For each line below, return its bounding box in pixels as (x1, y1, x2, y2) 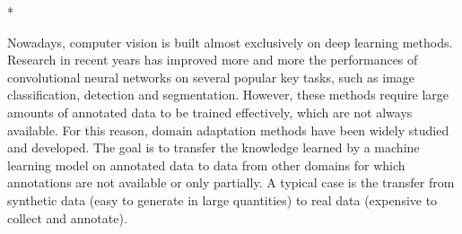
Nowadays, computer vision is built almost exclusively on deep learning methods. (7, 32, 453, 51)
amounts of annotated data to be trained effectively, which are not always (7, 102, 413, 121)
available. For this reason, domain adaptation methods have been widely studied (7, 120, 449, 139)
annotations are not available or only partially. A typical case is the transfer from (7, 173, 455, 192)
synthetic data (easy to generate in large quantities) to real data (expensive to (7, 190, 438, 209)
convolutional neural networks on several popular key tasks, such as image (7, 67, 415, 86)
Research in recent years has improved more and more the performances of (7, 50, 418, 69)
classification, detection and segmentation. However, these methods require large (7, 85, 449, 104)
